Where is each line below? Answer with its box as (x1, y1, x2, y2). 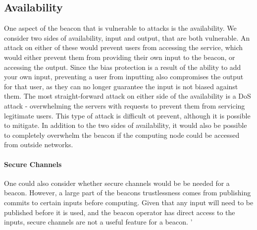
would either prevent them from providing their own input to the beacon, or (4, 52, 235, 62)
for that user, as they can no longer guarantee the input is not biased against (4, 81, 238, 91)
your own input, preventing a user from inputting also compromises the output (4, 71, 244, 82)
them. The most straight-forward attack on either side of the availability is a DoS (4, 91, 251, 101)
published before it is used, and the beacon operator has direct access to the (4, 207, 235, 217)
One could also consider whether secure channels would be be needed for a (4, 177, 230, 188)
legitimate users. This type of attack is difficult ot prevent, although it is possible (4, 110, 251, 120)
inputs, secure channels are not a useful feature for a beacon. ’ (4, 217, 193, 227)
